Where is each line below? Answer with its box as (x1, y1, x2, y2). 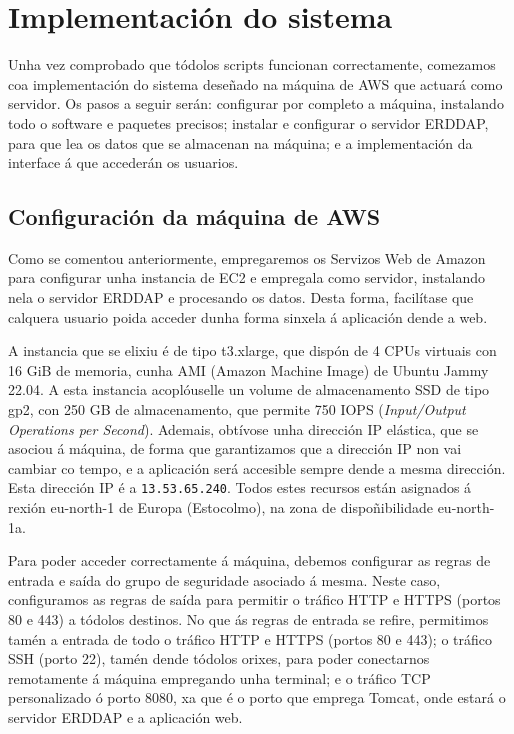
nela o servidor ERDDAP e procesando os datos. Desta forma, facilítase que (8, 287, 474, 308)
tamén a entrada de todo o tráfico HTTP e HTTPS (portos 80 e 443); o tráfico (8, 628, 492, 649)
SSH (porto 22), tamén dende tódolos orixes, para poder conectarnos (8, 648, 430, 669)
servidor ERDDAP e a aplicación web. (8, 707, 243, 728)
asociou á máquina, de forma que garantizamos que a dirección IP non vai (8, 438, 462, 459)
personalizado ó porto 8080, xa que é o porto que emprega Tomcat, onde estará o (8, 687, 506, 708)
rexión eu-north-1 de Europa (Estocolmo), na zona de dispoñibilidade (8, 497, 433, 518)
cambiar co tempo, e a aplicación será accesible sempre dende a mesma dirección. (8, 457, 506, 478)
